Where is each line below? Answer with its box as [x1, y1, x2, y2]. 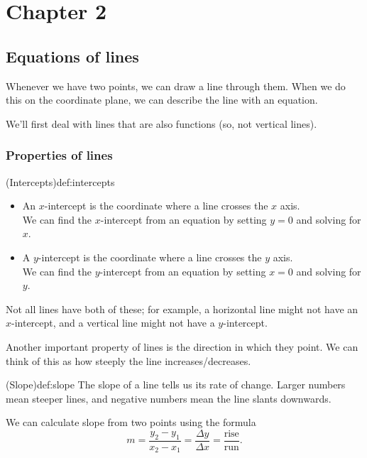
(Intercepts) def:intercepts [6, 174, 115, 189]
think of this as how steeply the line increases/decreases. [6, 353, 251, 368]
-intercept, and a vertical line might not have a [11, 315, 215, 330]
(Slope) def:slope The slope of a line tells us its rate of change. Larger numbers [6, 377, 346, 392]
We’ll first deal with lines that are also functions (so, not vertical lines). [6, 116, 317, 131]
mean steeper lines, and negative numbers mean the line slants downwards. [6, 391, 332, 405]
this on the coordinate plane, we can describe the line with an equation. [6, 92, 318, 107]
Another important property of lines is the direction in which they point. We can [6, 339, 358, 354]
